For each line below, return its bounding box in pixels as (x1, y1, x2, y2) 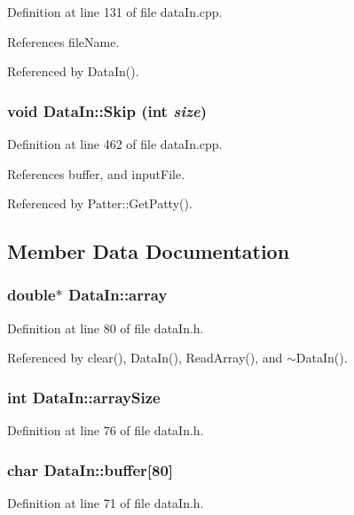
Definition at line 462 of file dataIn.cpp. (7, 135, 223, 152)
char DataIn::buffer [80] (7, 458, 174, 480)
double (7, 284, 56, 306)
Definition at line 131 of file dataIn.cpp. (7, 3, 223, 20)
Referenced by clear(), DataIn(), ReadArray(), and (7, 348, 283, 367)
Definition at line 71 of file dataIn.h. (7, 494, 204, 511)
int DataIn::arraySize (7, 386, 161, 408)
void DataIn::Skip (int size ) (7, 99, 208, 121)
